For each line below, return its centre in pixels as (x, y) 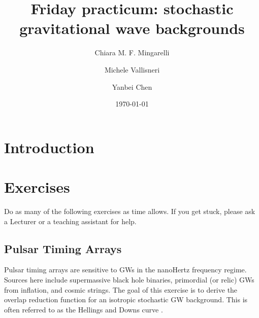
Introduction (49, 147)
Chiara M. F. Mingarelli (132, 52)
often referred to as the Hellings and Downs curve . (84, 309)
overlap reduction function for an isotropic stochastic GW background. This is (126, 299)
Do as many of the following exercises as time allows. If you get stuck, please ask (130, 211)
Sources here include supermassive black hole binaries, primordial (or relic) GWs (129, 279)
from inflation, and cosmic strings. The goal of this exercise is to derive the (121, 289)
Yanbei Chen (132, 86)
